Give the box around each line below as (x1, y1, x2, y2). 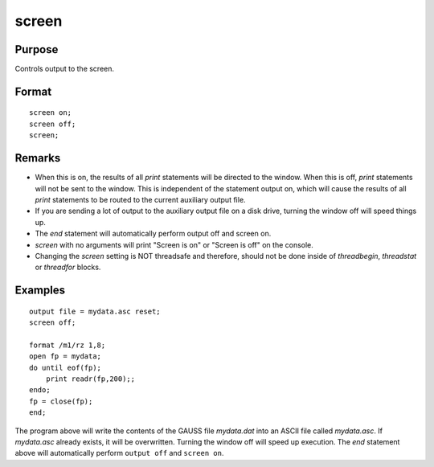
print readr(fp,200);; (45, 375, 136, 383)
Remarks (14, 151, 61, 165)
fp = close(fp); (29, 396, 93, 406)
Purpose (14, 43, 59, 56)
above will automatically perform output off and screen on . (14, 449, 224, 458)
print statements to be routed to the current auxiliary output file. (35, 195, 246, 204)
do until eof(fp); (29, 363, 102, 372)
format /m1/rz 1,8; (29, 340, 106, 350)
